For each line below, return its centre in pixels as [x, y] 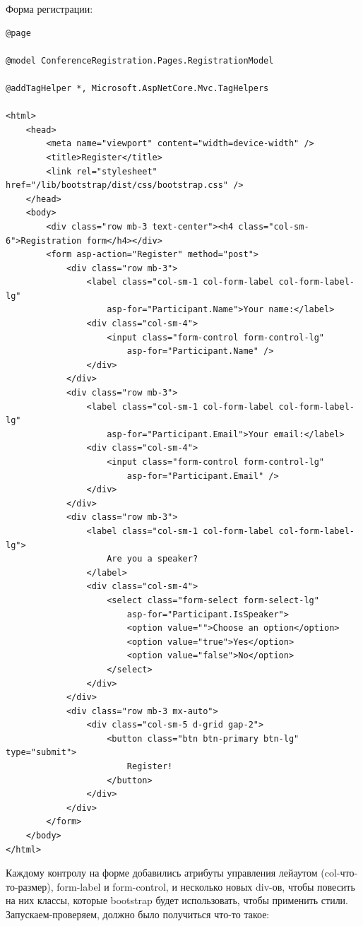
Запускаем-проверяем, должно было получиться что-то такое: [138, 914]
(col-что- [339, 873]
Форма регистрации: [49, 8]
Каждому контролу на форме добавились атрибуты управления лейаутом [162, 873]
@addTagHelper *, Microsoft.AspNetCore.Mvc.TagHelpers [137, 88]
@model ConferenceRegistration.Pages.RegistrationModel [140, 60]
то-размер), [30, 886]
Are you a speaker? [153, 559]
